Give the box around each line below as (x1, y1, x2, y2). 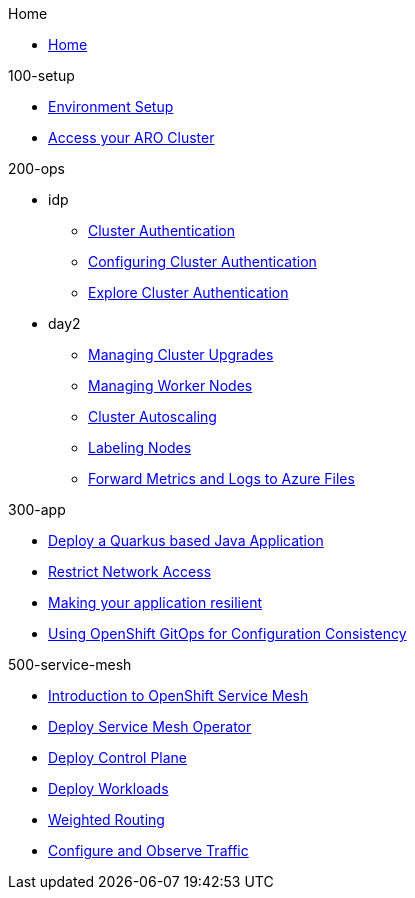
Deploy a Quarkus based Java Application (48, 532, 324, 549)
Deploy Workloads (48, 780, 169, 797)
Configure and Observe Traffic (48, 842, 249, 859)
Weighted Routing (48, 811, 165, 828)
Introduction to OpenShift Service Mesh (48, 687, 309, 704)
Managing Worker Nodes (88, 377, 253, 394)
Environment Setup (48, 98, 174, 115)
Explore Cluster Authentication (88, 284, 289, 301)
